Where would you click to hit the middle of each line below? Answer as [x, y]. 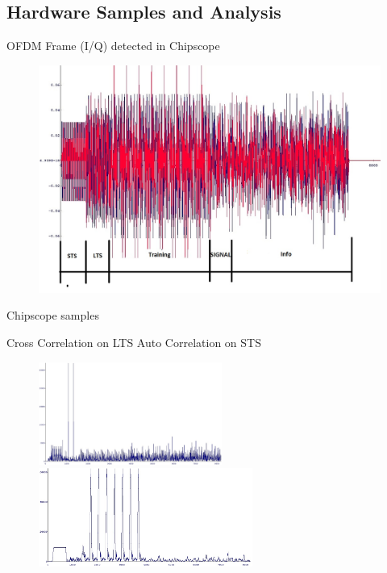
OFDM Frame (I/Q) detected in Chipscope [113, 46]
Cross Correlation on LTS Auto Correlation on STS [134, 342]
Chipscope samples [53, 315]
